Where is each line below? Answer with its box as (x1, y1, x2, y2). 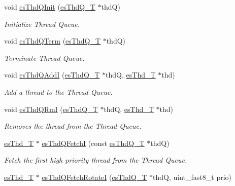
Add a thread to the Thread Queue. (4, 86, 113, 97)
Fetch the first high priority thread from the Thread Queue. (4, 155, 187, 165)
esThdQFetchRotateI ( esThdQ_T (42, 171, 147, 182)
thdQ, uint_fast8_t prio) (153, 171, 232, 182)
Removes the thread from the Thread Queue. (4, 121, 142, 131)
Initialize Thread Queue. (4, 18, 80, 29)
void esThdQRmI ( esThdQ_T (4, 103, 98, 114)
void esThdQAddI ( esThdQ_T (4, 69, 100, 80)
